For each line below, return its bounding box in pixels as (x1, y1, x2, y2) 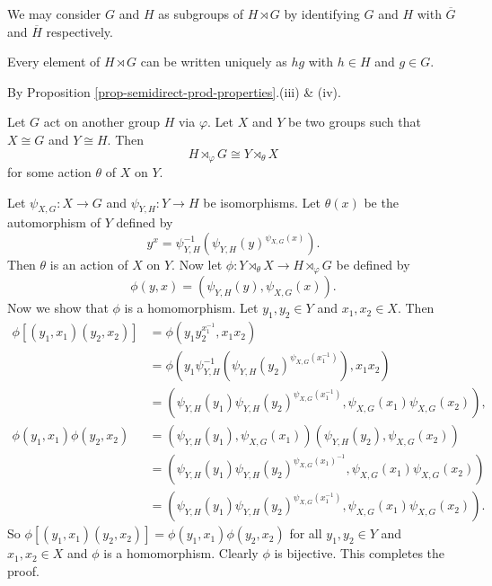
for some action (7, 163, 92, 182)
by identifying (284, 4, 360, 22)
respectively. (46, 22, 113, 40)
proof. (7, 562, 40, 581)
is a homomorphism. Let (124, 298, 259, 317)
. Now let (171, 255, 223, 273)
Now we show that (7, 298, 109, 317)
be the (364, 192, 399, 211)
